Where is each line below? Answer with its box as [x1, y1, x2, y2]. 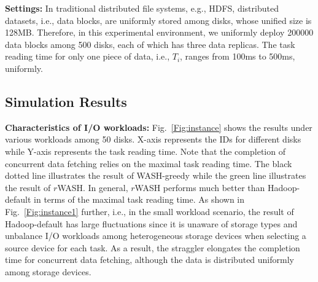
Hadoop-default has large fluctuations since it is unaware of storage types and [5, 217, 298, 230]
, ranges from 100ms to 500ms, [180, 50, 295, 63]
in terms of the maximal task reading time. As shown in [34, 193, 245, 206]
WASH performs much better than [134, 181, 265, 194]
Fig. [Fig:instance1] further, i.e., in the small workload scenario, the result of [5, 205, 294, 217]
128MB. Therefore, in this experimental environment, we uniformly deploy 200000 [5, 26, 314, 39]
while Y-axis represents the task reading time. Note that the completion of [5, 144, 285, 157]
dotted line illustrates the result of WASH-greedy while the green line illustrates [5, 169, 306, 182]
